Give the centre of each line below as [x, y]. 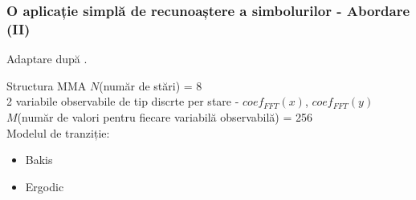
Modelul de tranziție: [58, 132]
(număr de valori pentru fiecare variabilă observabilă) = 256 [165, 116]
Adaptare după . [47, 59]
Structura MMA [47, 85]
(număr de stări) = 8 [151, 85]
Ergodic [45, 186]
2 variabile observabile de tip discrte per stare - [123, 101]
